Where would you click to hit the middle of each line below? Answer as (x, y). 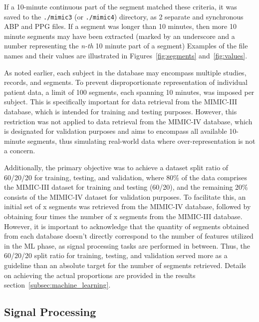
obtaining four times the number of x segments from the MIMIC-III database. (123, 216)
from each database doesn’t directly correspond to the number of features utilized (129, 236)
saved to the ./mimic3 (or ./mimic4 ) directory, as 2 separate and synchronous (124, 16)
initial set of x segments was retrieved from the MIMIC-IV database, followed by (128, 206)
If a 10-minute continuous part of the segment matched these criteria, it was (121, 6)
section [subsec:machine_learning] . (57, 285)
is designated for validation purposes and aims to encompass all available (116, 131)
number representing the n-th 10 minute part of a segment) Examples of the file (126, 46)
